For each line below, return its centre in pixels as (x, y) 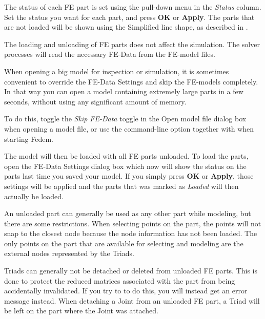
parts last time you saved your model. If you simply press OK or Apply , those (129, 176)
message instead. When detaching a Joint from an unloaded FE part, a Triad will (132, 300)
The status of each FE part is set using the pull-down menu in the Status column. (133, 7)
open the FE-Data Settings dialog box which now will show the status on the (125, 166)
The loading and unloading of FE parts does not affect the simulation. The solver (132, 44)
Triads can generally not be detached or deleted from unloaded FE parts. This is (131, 271)
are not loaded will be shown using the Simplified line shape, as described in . (126, 27)
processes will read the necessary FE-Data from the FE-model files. (110, 54)
